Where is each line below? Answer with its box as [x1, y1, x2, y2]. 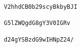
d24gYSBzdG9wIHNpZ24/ [4, 36, 74, 43]
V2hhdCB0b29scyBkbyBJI [4, 3, 78, 10]
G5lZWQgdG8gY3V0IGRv [4, 20, 71, 27]
